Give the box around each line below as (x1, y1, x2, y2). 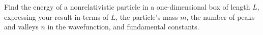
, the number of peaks (186, 11, 255, 22)
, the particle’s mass (115, 11, 178, 22)
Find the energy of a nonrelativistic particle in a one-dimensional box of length (4, 2, 250, 12)
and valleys (4, 21, 39, 32)
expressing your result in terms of (4, 11, 109, 22)
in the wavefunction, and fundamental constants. (47, 21, 199, 32)
